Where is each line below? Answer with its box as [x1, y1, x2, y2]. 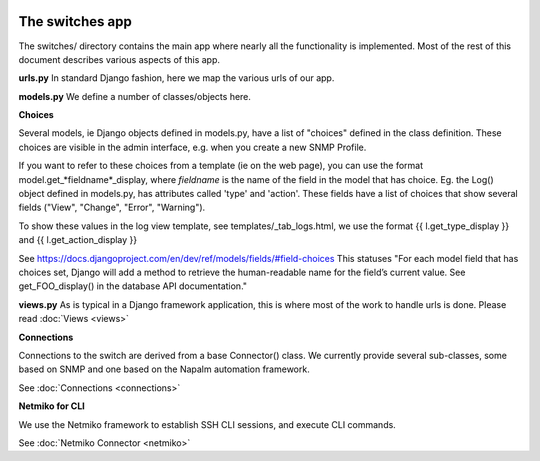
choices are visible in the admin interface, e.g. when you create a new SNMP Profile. [18, 141, 367, 153]
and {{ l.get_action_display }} [18, 234, 138, 246]
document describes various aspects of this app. [18, 53, 220, 65]
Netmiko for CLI [18, 400, 85, 412]
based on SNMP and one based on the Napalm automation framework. [18, 363, 310, 375]
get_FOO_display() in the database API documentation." [18, 280, 248, 292]
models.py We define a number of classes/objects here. [18, 90, 252, 102]
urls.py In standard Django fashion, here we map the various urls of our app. [18, 72, 335, 84]
